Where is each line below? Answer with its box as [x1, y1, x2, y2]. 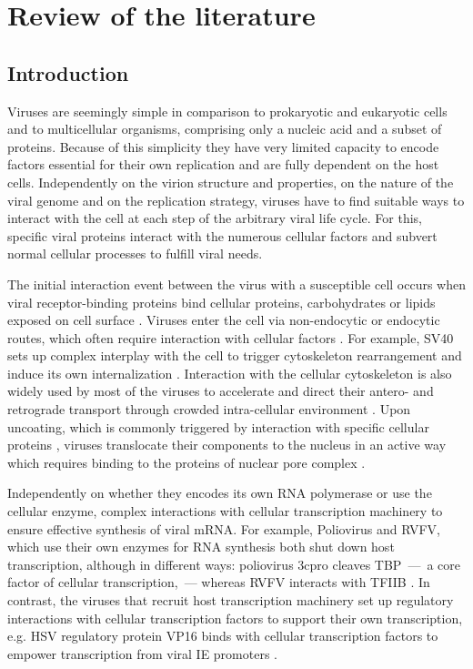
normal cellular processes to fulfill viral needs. [7, 244, 263, 263]
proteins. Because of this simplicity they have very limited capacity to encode [7, 137, 439, 156]
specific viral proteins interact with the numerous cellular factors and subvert [7, 226, 438, 245]
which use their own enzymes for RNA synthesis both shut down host [7, 537, 395, 556]
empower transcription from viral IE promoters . [7, 644, 278, 663]
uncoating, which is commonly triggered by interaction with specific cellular [7, 417, 429, 436]
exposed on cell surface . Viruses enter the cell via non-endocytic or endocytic [7, 310, 440, 329]
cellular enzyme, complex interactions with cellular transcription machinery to [7, 502, 443, 521]
